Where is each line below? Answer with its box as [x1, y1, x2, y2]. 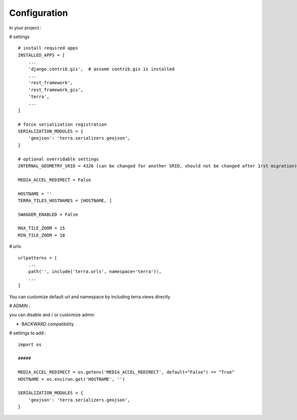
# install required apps [18, 45, 78, 51]
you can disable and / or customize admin [9, 312, 95, 318]
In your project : [9, 25, 42, 31]
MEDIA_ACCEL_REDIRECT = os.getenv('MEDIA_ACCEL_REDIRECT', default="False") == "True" [18, 369, 235, 375]
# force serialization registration [18, 121, 107, 127]
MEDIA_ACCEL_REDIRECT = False [18, 177, 92, 183]
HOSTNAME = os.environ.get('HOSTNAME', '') [18, 376, 125, 382]
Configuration [9, 7, 68, 18]
